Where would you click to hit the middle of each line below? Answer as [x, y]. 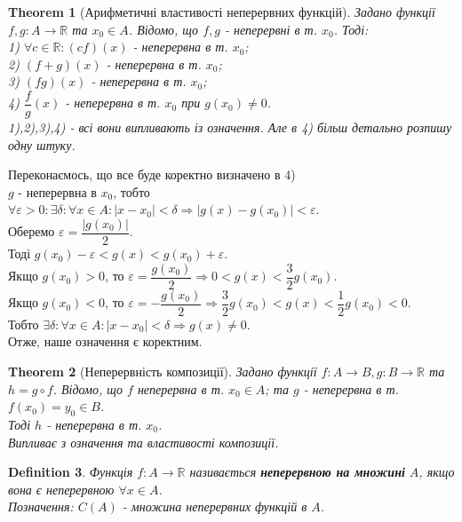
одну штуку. [42, 144]
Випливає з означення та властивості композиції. [143, 442]
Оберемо [32, 231]
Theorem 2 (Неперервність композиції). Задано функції [163, 371]
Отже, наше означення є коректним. [105, 341]
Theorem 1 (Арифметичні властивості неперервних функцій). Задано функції [222, 12]
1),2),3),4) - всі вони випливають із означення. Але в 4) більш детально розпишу [230, 127]
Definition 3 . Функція [71, 472]
